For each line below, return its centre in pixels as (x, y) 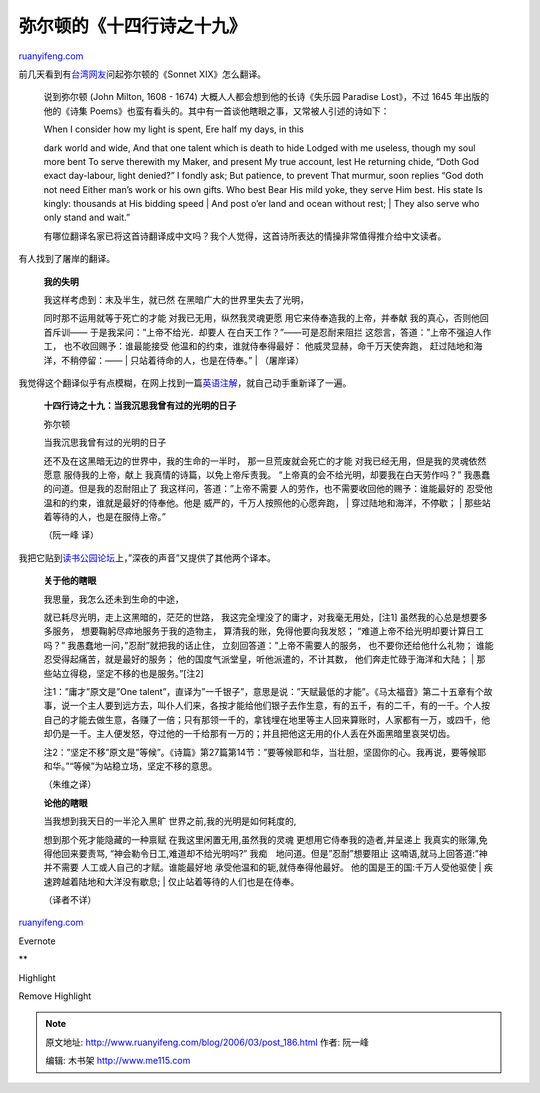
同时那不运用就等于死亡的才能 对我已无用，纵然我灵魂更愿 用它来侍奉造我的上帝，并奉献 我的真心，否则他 (261, 318)
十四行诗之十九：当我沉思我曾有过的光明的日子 (140, 406)
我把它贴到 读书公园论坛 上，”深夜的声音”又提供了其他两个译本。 (147, 557)
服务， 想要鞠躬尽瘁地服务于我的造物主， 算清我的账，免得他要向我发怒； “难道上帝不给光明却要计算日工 (267, 631)
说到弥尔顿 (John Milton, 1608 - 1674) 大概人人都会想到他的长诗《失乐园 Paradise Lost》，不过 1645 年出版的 (266, 97)
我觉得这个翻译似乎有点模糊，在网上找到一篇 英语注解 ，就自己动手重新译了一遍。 (185, 382)
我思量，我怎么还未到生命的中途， (113, 599)
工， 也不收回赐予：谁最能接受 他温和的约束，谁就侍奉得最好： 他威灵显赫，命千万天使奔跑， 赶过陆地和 (258, 346)
